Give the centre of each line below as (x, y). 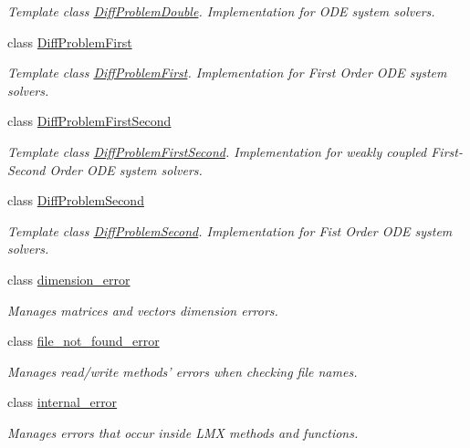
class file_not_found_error (84, 341)
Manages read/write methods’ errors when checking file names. (183, 371)
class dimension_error (69, 279)
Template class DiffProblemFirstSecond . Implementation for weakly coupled (217, 151)
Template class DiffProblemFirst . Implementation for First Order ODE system (227, 73)
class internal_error (63, 402)
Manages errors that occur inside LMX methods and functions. (183, 432)
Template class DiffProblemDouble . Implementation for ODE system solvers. (221, 11)
